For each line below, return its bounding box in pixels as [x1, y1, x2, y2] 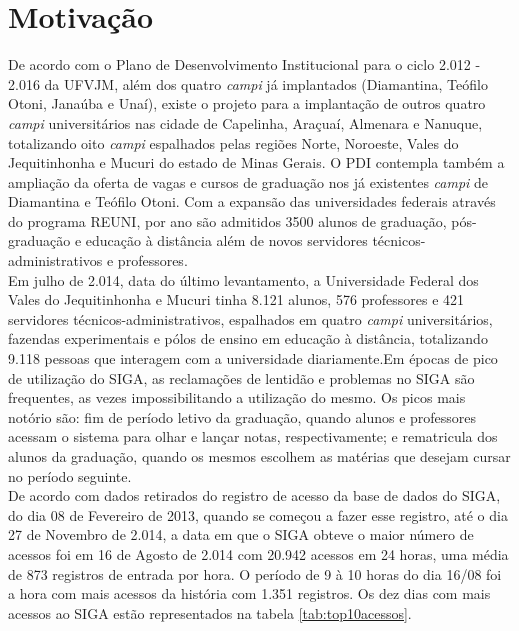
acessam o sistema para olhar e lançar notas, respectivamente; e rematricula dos [8, 426, 498, 447]
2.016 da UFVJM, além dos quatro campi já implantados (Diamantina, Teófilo [8, 73, 488, 94]
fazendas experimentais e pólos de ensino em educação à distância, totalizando [8, 328, 488, 349]
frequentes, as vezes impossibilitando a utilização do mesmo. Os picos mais [8, 387, 466, 408]
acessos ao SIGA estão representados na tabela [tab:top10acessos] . [8, 602, 412, 623]
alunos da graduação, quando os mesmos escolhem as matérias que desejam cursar [8, 446, 511, 466]
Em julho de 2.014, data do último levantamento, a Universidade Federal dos [8, 269, 479, 290]
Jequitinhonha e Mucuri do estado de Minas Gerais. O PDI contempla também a [8, 152, 505, 173]
